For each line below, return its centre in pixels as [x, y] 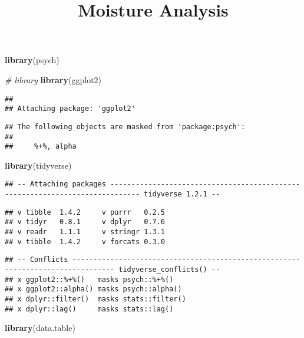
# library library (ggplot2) [53, 79]
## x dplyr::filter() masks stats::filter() [95, 299]
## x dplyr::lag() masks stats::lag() [89, 309]
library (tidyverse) [38, 165]
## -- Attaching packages [55, 184]
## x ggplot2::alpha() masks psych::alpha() [93, 289]
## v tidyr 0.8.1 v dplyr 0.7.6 [85, 222]
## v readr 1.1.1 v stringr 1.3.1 [85, 232]
